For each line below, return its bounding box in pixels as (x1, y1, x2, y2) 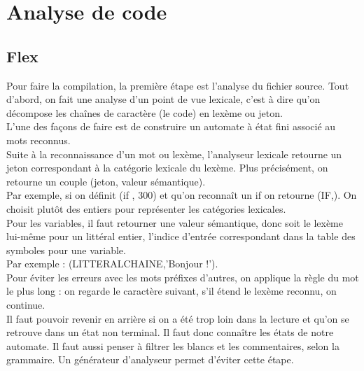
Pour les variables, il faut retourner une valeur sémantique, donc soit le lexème (6, 215, 343, 230)
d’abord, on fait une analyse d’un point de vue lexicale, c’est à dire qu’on (6, 92, 321, 106)
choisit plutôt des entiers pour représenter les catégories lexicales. (6, 201, 286, 216)
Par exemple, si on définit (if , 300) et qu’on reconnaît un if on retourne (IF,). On (6, 188, 357, 202)
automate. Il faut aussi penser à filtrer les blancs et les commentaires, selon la (6, 338, 339, 353)
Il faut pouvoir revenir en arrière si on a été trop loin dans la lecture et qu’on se (6, 311, 349, 325)
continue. (6, 297, 45, 312)
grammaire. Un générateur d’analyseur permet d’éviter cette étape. (6, 352, 294, 367)
